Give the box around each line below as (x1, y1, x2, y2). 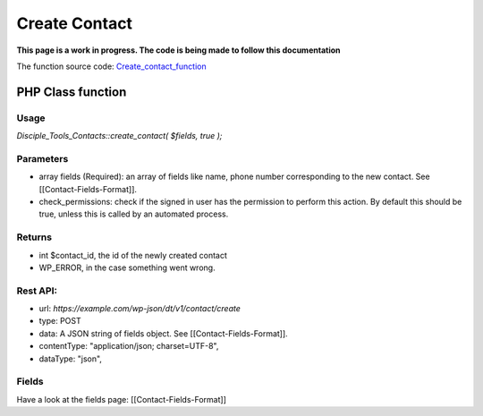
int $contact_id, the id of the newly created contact (38, 250, 227, 260)
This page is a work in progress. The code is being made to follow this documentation (16, 45, 341, 55)
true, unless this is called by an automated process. (38, 208, 229, 219)
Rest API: (16, 284, 58, 297)
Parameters (16, 152, 69, 165)
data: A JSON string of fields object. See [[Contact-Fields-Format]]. (38, 327, 288, 339)
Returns (16, 231, 53, 243)
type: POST (38, 316, 82, 327)
